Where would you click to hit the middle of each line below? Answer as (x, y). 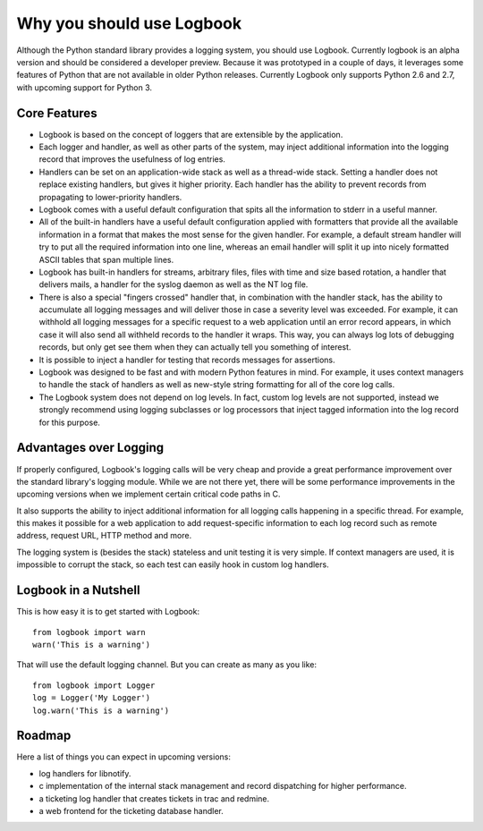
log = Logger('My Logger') (92, 698)
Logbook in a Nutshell (78, 590)
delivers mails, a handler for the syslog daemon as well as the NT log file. (174, 284)
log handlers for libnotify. (85, 773)
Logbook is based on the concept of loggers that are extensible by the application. (191, 134)
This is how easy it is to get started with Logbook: (108, 612)
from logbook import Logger (94, 685)
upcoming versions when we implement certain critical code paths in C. (148, 494)
